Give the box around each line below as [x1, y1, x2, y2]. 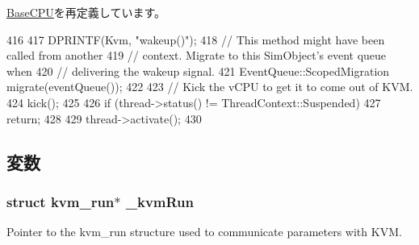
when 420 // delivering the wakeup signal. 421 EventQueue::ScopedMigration [6, 62, 390, 79]
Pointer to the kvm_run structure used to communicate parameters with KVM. [6, 223, 402, 240]
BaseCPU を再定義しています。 [6, 4, 166, 20]
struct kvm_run [6, 191, 115, 211]
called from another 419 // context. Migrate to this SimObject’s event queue [6, 47, 387, 64]
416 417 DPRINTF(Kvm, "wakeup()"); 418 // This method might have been [6, 31, 385, 48]
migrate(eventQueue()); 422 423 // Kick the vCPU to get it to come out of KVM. [6, 78, 413, 95]
